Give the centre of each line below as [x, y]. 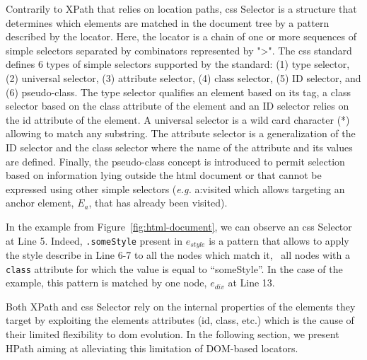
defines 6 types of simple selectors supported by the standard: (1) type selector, [178, 64]
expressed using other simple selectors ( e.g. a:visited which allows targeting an [175, 188]
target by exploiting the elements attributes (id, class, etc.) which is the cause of [180, 320]
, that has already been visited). [158, 203]
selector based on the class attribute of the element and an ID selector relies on [177, 106]
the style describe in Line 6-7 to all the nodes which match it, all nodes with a [178, 254]
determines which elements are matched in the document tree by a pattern [168, 22]
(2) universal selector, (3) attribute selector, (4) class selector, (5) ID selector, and [183, 77]
